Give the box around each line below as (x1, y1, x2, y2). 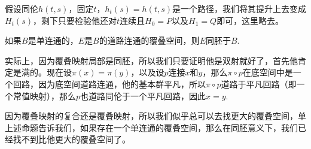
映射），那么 (29, 89, 76, 102)
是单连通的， (28, 34, 78, 47)
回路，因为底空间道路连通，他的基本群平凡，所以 (13, 77, 206, 90)
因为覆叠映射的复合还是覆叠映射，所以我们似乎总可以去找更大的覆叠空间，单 (5, 110, 306, 122)
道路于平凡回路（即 (221, 77, 297, 90)
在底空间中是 (242, 66, 293, 78)
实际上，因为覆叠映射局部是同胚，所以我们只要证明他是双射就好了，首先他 (5, 54, 298, 66)
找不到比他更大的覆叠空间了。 (13, 133, 130, 145)
